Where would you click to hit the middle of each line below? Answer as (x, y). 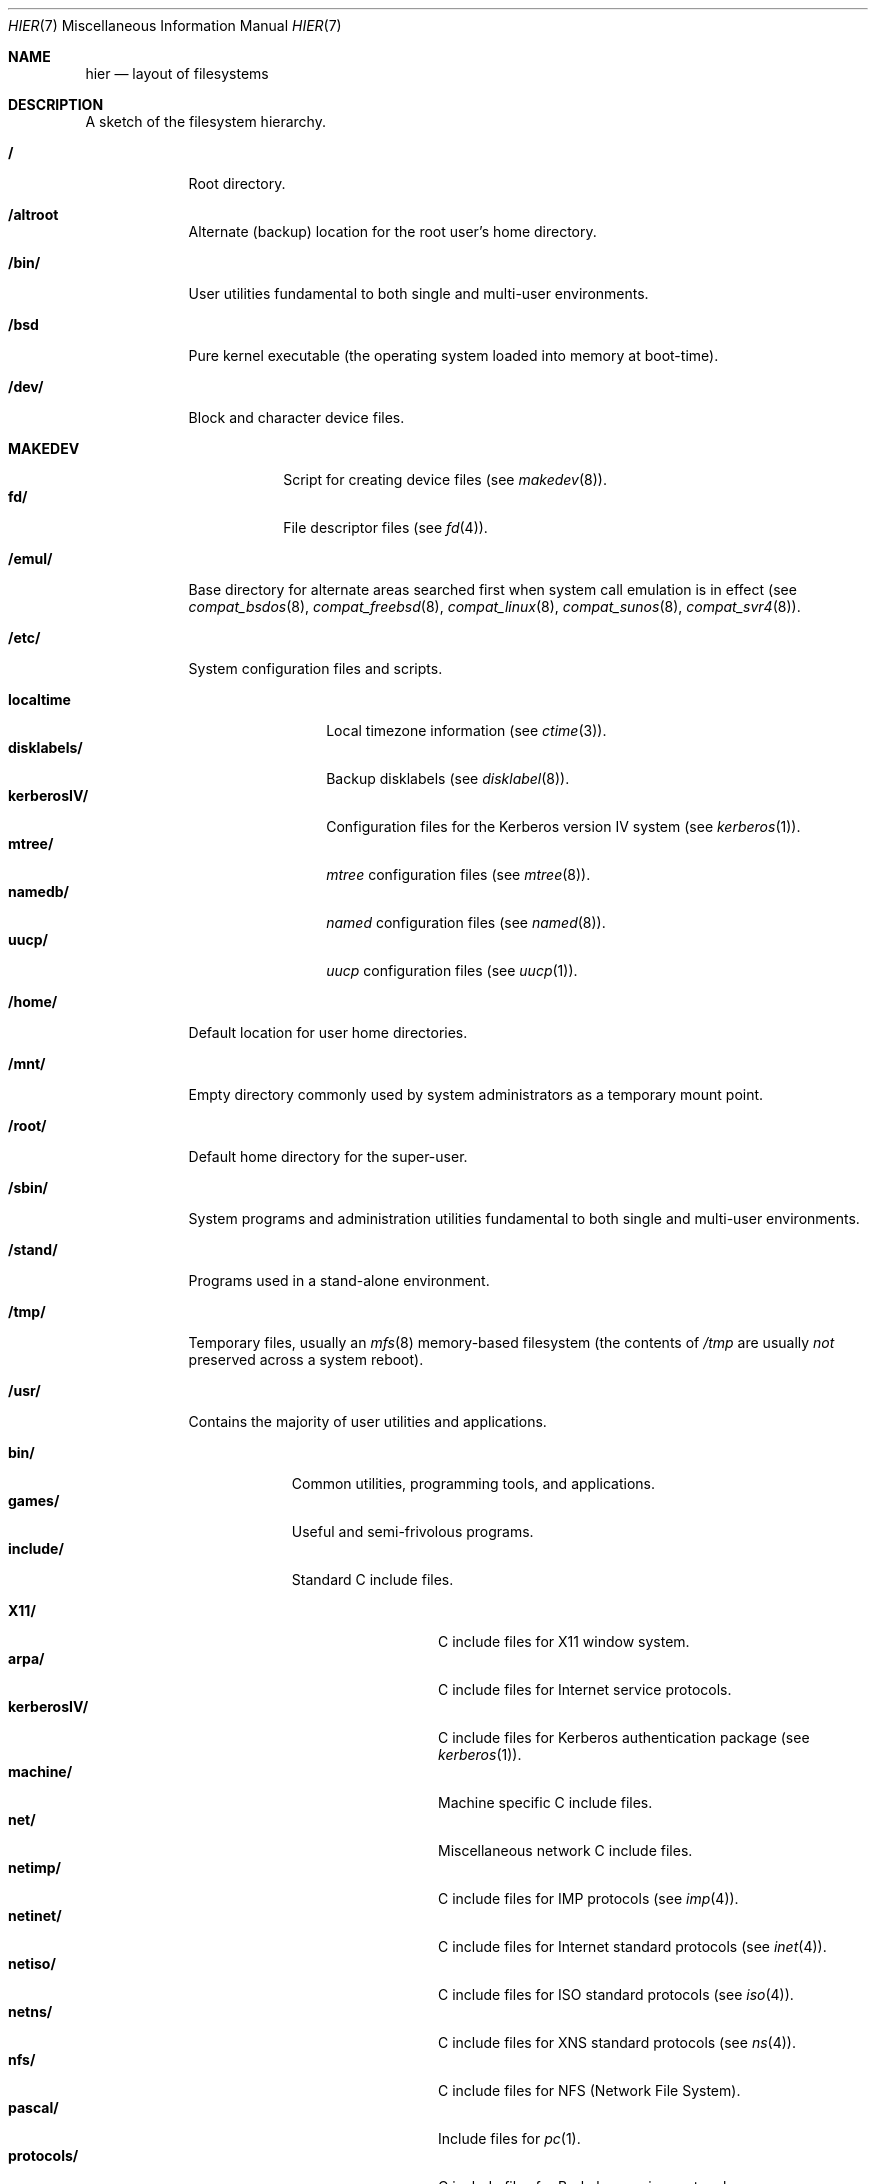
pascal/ (33, 2107)
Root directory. (237, 183)
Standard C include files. (372, 1579)
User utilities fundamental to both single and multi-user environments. (418, 293)
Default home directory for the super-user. (328, 1156)
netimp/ (35, 1867)
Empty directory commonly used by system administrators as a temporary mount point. (476, 1094)
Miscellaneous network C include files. (565, 1850)
